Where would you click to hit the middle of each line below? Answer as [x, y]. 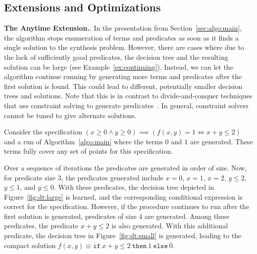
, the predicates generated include [112, 177]
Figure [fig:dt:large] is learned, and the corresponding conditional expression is [123, 196]
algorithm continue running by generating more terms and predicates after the [123, 76]
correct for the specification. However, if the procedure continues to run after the [127, 206]
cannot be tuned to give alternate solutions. [70, 115]
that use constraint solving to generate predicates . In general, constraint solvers [126, 105]
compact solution [30, 245]
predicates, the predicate [41, 226]
